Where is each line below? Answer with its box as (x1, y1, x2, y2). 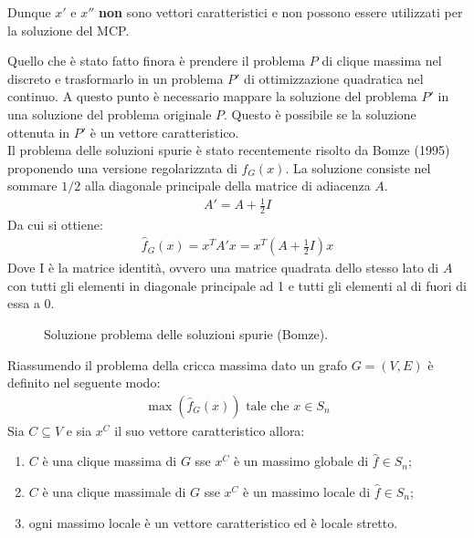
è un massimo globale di (233, 451, 369, 471)
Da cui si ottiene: (7, 215, 103, 234)
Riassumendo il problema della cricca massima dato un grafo (7, 355, 347, 374)
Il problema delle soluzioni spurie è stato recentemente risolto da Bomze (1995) (7, 140, 450, 160)
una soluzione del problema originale (7, 104, 212, 123)
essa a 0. (7, 294, 55, 313)
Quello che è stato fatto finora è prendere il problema (7, 51, 306, 70)
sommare (7, 176, 58, 195)
